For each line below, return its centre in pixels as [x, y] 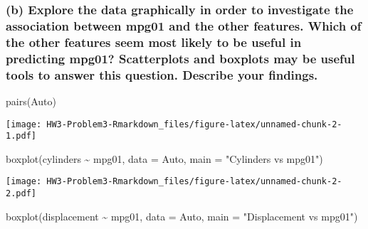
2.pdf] [21, 194]
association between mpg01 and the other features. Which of [184, 25]
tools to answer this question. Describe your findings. [162, 74]
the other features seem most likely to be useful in [154, 42]
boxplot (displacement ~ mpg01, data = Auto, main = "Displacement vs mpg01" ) [182, 216]
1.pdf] [21, 136]
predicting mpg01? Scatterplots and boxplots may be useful [180, 58]
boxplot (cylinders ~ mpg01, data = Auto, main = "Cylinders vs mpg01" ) [164, 158]
